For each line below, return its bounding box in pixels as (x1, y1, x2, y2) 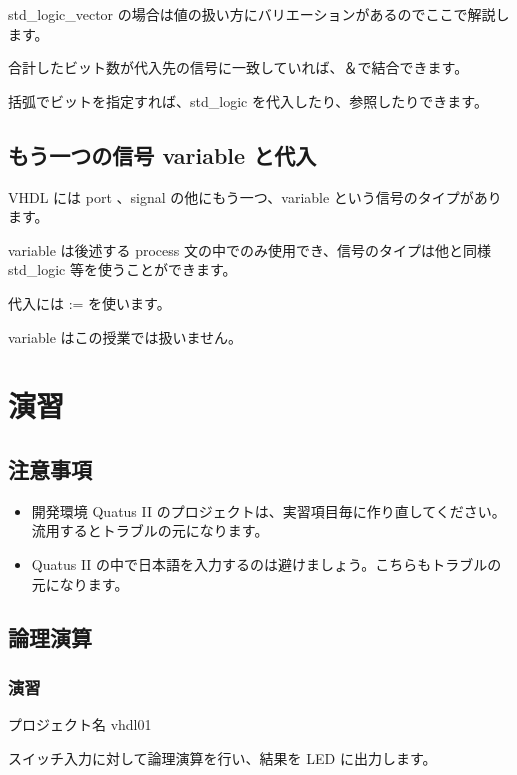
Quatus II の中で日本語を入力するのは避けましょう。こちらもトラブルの (31, 553, 502, 574)
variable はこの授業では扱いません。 (8, 326, 243, 347)
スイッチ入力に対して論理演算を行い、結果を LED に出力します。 (8, 747, 437, 768)
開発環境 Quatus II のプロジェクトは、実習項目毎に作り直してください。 (31, 500, 506, 521)
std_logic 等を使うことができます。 (8, 259, 237, 280)
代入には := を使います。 (8, 292, 171, 313)
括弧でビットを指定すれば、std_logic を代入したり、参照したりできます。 (8, 90, 488, 111)
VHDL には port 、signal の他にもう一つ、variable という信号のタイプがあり (8, 186, 502, 207)
